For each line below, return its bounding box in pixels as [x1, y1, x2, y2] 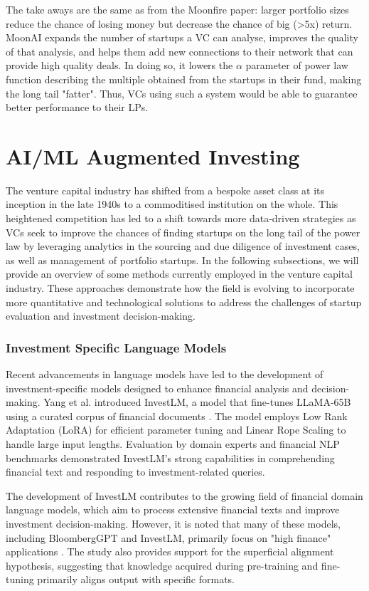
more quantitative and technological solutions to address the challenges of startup [6, 294, 362, 309]
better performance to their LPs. [6, 100, 149, 115]
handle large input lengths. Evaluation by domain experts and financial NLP [6, 436, 340, 451]
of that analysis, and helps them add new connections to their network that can [6, 43, 353, 58]
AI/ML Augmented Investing [6, 141, 300, 170]
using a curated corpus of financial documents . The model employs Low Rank [6, 408, 348, 423]
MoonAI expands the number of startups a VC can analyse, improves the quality [6, 30, 358, 45]
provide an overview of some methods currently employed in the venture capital [6, 266, 353, 281]
